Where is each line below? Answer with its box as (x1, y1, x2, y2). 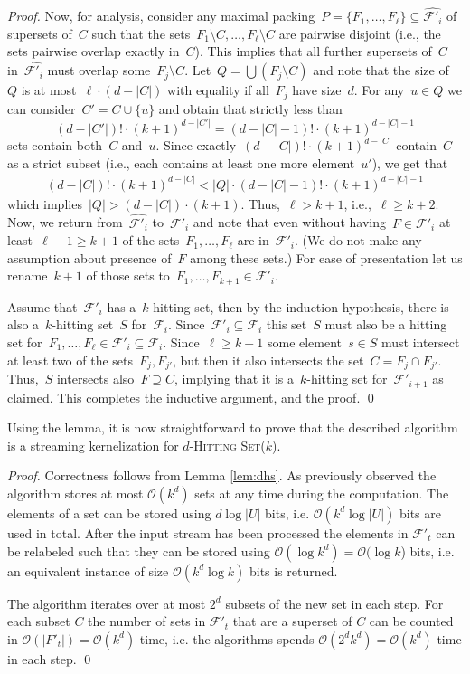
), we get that (371, 153, 448, 172)
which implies (7, 194, 82, 213)
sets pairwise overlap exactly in (7, 42, 180, 61)
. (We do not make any (294, 231, 422, 250)
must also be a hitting (324, 315, 447, 334)
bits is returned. (249, 561, 338, 580)
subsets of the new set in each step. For (225, 593, 444, 612)
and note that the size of (313, 61, 449, 80)
